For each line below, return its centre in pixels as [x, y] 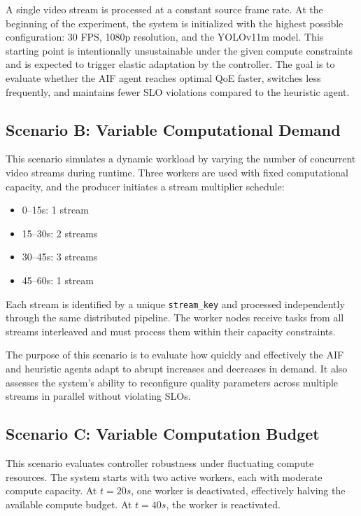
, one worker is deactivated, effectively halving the [238, 490]
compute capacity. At [51, 490]
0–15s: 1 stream [55, 210]
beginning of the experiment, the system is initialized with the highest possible [175, 23]
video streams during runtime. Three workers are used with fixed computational [177, 172]
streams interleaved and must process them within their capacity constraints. [171, 331]
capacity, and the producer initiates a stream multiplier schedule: [145, 186]
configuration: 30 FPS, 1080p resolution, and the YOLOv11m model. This [165, 37]
